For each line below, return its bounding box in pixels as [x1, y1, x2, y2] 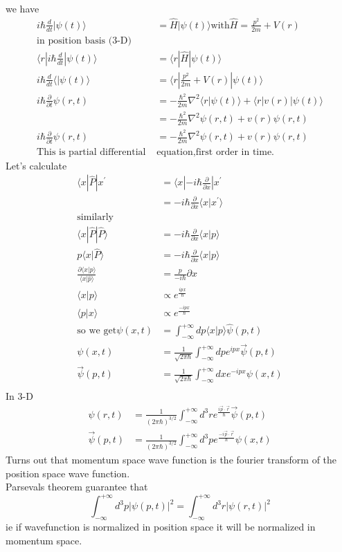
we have [6, 1, 39, 15]
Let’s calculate [6, 158, 67, 172]
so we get [77, 326, 117, 336]
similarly [77, 212, 114, 223]
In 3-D [6, 389, 33, 403]
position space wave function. [6, 466, 130, 480]
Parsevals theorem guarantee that [6, 479, 148, 494]
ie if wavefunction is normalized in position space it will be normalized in [6, 519, 316, 533]
